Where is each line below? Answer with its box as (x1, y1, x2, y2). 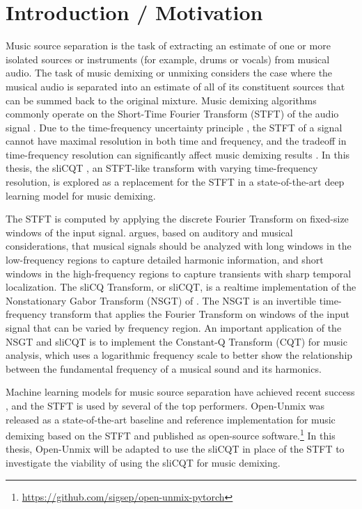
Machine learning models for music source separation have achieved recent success (6, 385, 355, 399)
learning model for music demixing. (6, 188, 156, 202)
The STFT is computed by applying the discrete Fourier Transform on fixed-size (6, 211, 349, 226)
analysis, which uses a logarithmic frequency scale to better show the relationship (6, 348, 353, 362)
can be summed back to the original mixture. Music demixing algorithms (6, 92, 317, 107)
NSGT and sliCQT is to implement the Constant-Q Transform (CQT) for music (6, 334, 347, 348)
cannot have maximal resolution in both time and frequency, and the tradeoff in (6, 134, 347, 148)
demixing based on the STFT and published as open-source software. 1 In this (6, 426, 336, 442)
